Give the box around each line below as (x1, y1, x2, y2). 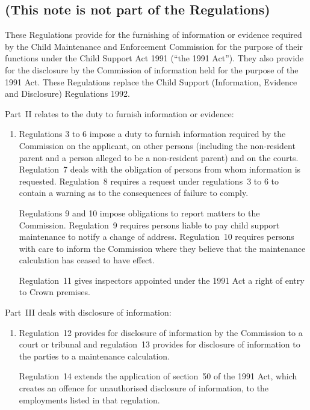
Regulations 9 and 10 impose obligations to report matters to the (19, 206, 260, 219)
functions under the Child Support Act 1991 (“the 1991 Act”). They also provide (5, 52, 304, 64)
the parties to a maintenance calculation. (19, 349, 170, 362)
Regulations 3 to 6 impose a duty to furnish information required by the (19, 127, 286, 140)
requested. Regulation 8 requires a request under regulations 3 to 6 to (19, 174, 279, 187)
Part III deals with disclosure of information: (5, 306, 172, 319)
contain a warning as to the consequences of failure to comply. (19, 186, 249, 199)
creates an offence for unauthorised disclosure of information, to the (19, 382, 269, 394)
